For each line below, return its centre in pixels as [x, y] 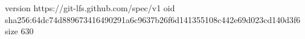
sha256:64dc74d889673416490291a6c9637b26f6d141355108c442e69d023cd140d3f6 [153, 19]
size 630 [19, 31]
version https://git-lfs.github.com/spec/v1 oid [90, 8]
